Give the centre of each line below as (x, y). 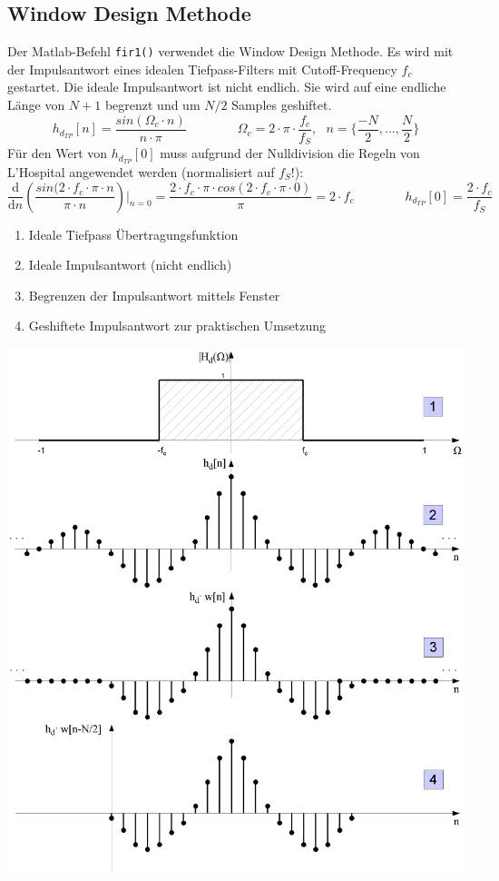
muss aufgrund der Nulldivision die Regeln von (290, 153)
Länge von (36, 105)
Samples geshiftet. (282, 105)
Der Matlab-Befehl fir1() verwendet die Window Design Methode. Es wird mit (230, 51)
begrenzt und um (152, 105)
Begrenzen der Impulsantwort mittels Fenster (154, 295)
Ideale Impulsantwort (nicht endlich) (130, 265)
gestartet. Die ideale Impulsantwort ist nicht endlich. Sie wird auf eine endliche (227, 87)
